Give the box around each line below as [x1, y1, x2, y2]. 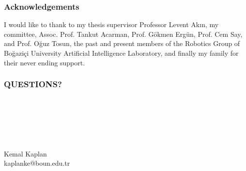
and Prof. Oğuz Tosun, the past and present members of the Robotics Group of [4, 38, 240, 48]
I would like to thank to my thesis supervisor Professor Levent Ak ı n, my [4, 19, 219, 30]
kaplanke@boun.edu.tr [4, 158, 70, 168]
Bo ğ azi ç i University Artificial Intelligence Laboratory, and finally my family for [4, 48, 239, 58]
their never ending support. [4, 57, 85, 67]
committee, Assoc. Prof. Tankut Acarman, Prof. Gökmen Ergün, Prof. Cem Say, [4, 29, 243, 39]
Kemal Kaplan [4, 148, 47, 158]
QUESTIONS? [4, 78, 62, 90]
